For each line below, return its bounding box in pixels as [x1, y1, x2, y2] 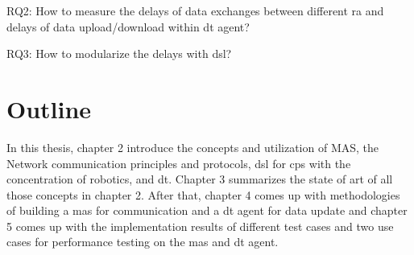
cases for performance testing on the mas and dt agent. [6, 233, 279, 250]
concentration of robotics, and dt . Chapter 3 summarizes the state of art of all [6, 171, 393, 187]
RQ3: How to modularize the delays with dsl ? [6, 45, 232, 62]
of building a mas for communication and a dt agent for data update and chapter [6, 202, 408, 219]
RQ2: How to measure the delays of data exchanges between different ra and [6, 2, 384, 19]
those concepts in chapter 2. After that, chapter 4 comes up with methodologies [6, 186, 400, 203]
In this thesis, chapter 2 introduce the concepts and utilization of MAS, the [6, 138, 379, 155]
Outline [6, 92, 92, 125]
